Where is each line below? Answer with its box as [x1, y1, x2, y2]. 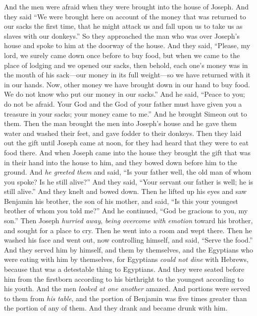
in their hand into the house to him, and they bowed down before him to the [4, 157, 237, 167]
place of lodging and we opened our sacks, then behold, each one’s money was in [4, 60, 248, 70]
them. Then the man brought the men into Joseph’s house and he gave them [4, 118, 237, 128]
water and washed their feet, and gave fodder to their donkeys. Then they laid [4, 127, 242, 138]
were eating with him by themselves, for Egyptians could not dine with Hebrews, [4, 254, 249, 264]
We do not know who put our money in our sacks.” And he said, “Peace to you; [4, 89, 245, 99]
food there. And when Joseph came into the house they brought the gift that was [4, 147, 251, 157]
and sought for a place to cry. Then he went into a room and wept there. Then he [4, 225, 252, 235]
